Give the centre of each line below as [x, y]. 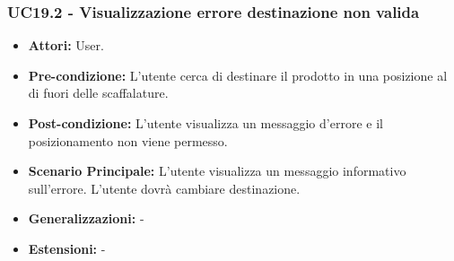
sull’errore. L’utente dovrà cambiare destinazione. [164, 188]
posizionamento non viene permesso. [128, 140]
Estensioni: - [67, 248]
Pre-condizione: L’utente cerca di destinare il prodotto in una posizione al [238, 75]
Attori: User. [66, 45]
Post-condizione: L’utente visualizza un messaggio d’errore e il [205, 123]
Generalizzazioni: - [86, 218]
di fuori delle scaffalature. [98, 93]
